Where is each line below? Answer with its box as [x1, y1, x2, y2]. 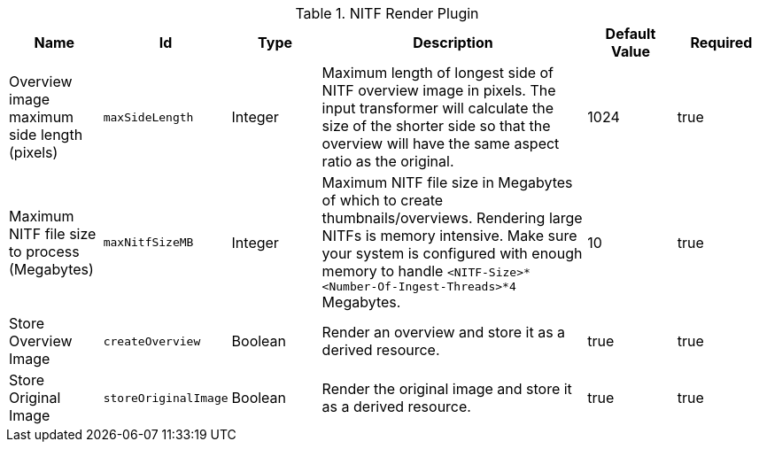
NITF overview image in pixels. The [321, 81, 556, 99]
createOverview [103, 334, 201, 348]
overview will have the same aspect [321, 135, 560, 152]
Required [690, 34, 753, 51]
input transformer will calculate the [321, 99, 554, 117]
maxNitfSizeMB [103, 236, 194, 249]
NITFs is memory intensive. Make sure [321, 227, 577, 244]
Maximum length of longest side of [321, 64, 554, 81]
